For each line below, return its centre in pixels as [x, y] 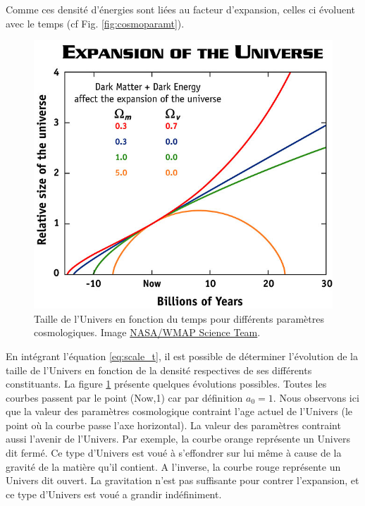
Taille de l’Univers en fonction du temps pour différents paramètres [179, 318]
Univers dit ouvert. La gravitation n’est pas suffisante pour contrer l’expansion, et [182, 480]
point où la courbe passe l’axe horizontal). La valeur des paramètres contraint [173, 425]
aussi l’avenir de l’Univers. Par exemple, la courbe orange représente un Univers [178, 439]
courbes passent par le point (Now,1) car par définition [124, 397]
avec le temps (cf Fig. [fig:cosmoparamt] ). [95, 23]
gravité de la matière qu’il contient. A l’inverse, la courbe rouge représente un [173, 466]
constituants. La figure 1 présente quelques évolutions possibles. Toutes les [166, 384]
